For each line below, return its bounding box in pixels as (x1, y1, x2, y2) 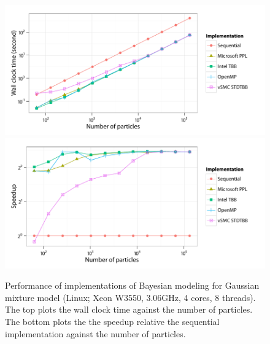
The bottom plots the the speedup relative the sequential (5, 315, 220, 327)
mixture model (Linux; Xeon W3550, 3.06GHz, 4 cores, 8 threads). (5, 291, 256, 303)
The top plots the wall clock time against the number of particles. (5, 303, 253, 316)
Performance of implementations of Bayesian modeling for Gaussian (5, 279, 260, 292)
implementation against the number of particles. (5, 327, 186, 340)
